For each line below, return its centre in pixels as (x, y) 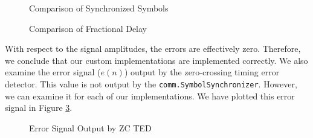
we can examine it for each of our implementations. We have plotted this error (150, 96)
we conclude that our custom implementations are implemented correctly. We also (156, 60)
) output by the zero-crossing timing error (202, 72)
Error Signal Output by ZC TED (90, 127)
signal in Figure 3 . (39, 108)
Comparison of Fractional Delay (88, 28)
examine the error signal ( (53, 72)
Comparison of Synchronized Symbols (99, 8)
